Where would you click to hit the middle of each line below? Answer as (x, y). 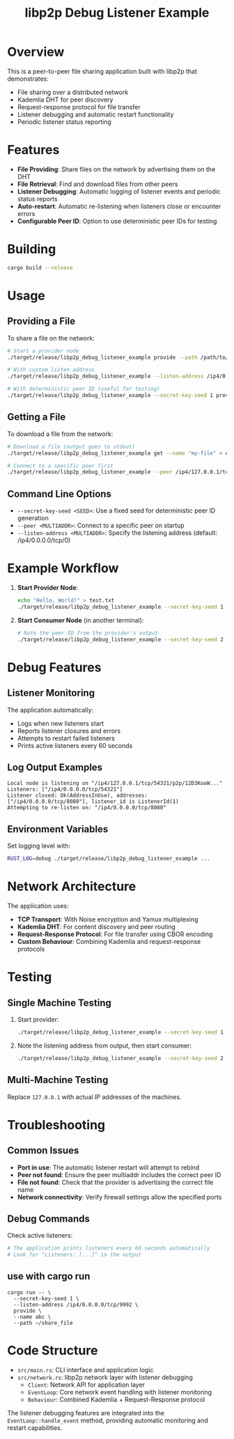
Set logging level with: (39, 846)
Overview (36, 52)
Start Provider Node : (48, 588)
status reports (37, 199)
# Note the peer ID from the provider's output (87, 633)
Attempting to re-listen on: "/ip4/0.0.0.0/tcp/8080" (87, 808)
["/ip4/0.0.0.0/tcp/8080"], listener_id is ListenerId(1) (93, 802)
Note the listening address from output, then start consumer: (104, 1045)
